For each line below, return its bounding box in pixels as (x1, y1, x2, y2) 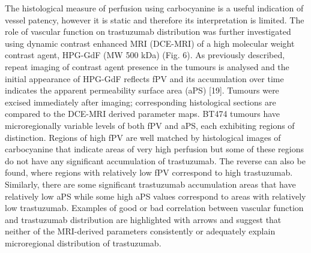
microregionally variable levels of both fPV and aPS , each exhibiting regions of (5, 119, 295, 131)
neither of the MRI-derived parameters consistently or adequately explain (5, 225, 276, 237)
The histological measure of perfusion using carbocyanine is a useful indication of (5, 2, 304, 14)
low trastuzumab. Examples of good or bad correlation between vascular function (5, 201, 304, 214)
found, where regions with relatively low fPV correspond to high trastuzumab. (5, 166, 293, 179)
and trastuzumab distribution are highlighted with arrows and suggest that (5, 213, 282, 225)
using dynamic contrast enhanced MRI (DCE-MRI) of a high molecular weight (5, 37, 295, 49)
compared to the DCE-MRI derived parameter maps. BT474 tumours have (5, 107, 280, 120)
